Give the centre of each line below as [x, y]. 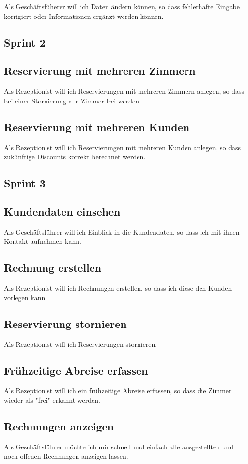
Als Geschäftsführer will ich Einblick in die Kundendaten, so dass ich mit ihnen [122, 232]
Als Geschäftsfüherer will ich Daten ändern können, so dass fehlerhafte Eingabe [122, 6]
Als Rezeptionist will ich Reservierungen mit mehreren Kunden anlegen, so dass [123, 147]
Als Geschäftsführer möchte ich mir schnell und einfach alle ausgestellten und [119, 446]
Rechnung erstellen [53, 267]
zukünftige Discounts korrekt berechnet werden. [75, 157]
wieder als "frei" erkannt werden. [52, 400]
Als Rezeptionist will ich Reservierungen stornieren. [81, 344]
